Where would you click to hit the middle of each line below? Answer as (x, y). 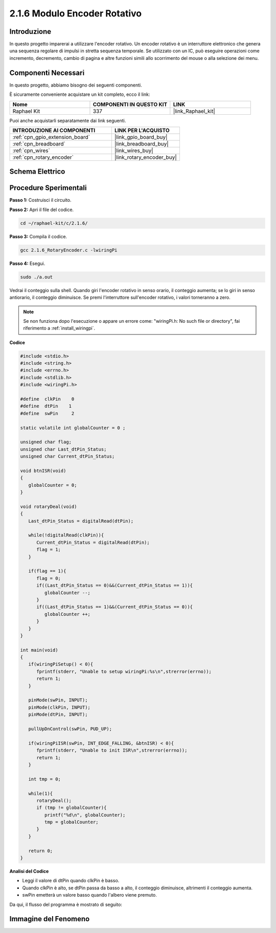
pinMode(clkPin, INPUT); (59, 707)
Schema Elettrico (37, 172)
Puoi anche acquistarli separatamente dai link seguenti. (68, 120)
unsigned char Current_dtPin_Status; (67, 457)
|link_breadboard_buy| (141, 143)
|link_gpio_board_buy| (141, 137)
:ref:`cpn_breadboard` (39, 143)
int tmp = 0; (45, 779)
